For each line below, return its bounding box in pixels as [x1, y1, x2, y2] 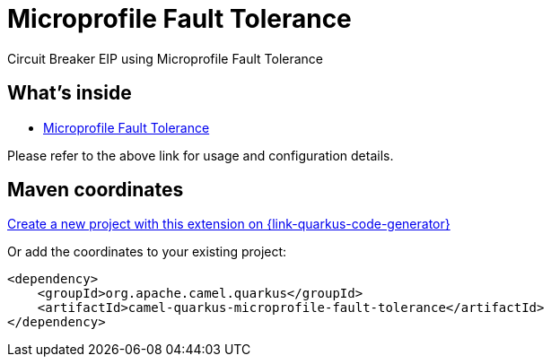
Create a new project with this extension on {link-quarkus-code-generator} [7, 216, 450, 232]
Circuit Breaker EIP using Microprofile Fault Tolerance [7, 50, 324, 66]
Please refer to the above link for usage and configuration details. [7, 147, 394, 163]
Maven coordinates [7, 178, 184, 202]
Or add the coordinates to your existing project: [7, 244, 287, 260]
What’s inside [7, 82, 132, 105]
